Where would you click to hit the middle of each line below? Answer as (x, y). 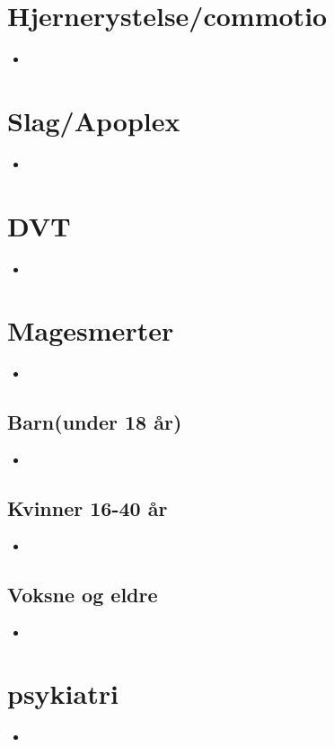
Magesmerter (91, 330)
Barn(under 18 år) (95, 422)
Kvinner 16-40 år (88, 508)
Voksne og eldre (83, 594)
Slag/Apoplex (94, 120)
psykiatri (63, 694)
